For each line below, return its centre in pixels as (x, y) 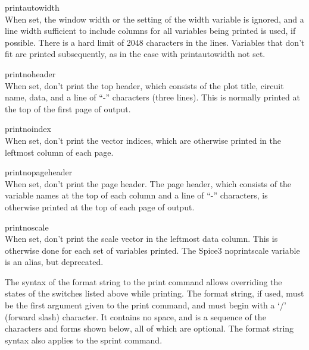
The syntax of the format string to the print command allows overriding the (143, 281)
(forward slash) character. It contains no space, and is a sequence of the (135, 316)
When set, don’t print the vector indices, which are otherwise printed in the (143, 140)
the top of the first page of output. (68, 108)
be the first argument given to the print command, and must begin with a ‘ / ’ (146, 305)
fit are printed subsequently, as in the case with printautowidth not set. (135, 54)
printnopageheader (39, 172)
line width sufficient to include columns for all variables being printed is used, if (150, 31)
